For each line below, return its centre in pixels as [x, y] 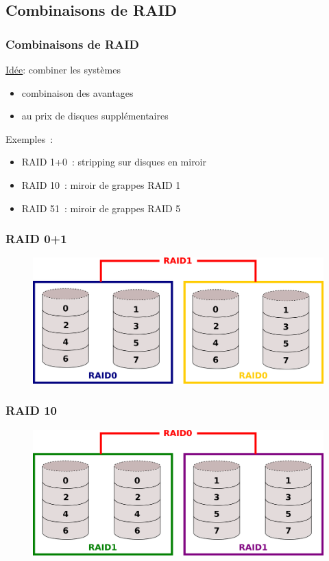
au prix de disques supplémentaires [95, 116]
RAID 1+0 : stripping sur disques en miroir [114, 162]
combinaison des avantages [77, 92]
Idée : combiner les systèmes [63, 69]
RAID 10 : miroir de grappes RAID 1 [101, 184]
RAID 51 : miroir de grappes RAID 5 [101, 208]
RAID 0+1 [36, 239]
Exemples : [29, 138]
